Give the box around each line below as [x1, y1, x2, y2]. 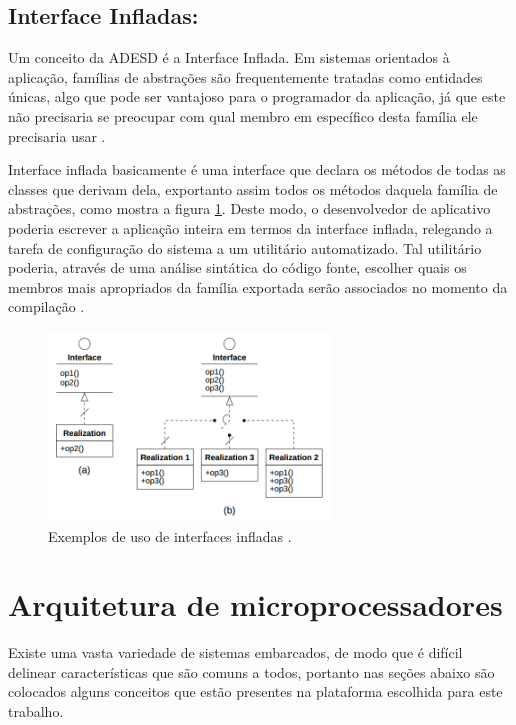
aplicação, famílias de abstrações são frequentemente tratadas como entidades [8, 66, 483, 87]
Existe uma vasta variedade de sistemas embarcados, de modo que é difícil [8, 642, 463, 663]
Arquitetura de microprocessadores [8, 584, 503, 625]
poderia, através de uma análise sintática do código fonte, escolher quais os [8, 257, 467, 278]
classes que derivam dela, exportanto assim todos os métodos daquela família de [8, 178, 498, 199]
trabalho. [8, 701, 64, 722]
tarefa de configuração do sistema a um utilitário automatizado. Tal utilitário [8, 237, 482, 258]
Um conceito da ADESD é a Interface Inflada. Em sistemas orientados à [8, 47, 450, 68]
